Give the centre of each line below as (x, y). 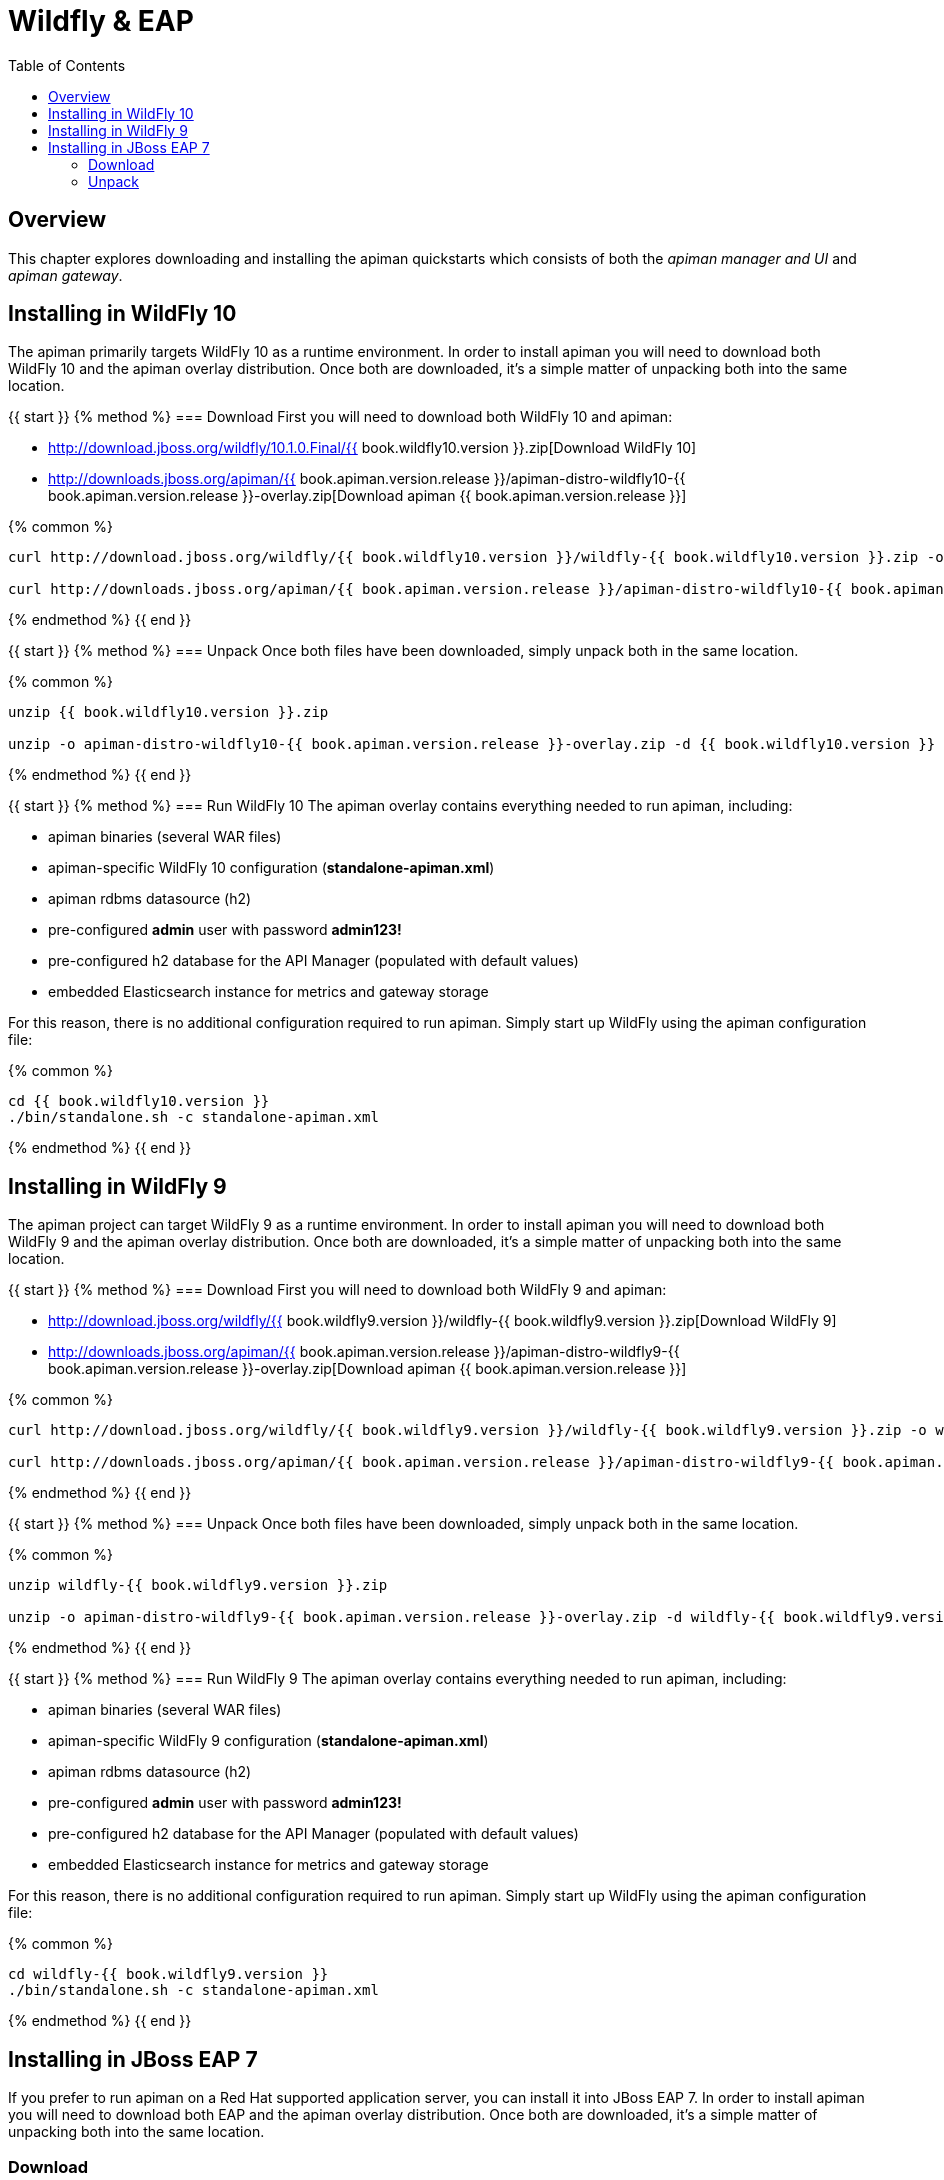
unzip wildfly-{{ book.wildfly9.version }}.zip (198, 1585)
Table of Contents (67, 65)
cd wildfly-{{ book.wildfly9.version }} (168, 1974)
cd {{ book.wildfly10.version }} (139, 1101)
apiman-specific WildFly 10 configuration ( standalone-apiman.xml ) (271, 868)
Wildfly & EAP (101, 21)
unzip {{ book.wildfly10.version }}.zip (168, 712)
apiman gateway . (65, 275)
